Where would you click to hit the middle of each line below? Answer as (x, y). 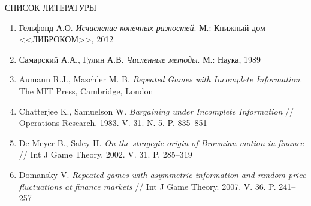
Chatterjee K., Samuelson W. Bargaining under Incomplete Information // (156, 111)
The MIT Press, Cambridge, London (86, 90)
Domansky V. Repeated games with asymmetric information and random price (162, 174)
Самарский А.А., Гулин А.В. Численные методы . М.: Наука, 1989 (140, 59)
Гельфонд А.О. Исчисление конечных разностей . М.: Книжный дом (142, 27)
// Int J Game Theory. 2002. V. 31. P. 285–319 (105, 154)
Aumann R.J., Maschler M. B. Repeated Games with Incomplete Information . (161, 79)
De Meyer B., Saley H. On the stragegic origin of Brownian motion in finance (161, 142)
